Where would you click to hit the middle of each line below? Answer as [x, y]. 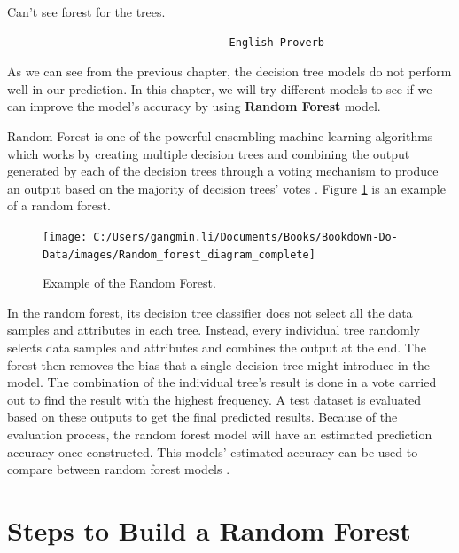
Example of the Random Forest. [129, 283]
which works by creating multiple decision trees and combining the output [209, 153]
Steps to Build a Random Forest [209, 529]
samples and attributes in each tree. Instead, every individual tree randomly [214, 330]
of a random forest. [59, 205]
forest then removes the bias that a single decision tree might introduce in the [218, 364]
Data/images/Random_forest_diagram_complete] [179, 254]
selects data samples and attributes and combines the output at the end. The [217, 348]
